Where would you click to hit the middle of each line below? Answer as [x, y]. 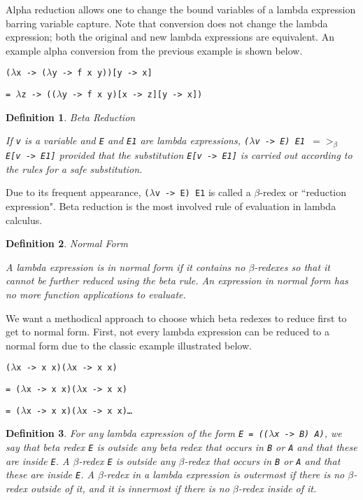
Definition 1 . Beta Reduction [71, 117]
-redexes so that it [292, 266]
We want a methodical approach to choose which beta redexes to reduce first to [176, 318]
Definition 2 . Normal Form [67, 243]
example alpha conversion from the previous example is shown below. [154, 50]
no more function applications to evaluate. [96, 294]
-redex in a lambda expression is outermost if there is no [224, 474]
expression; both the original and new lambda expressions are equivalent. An [170, 37]
